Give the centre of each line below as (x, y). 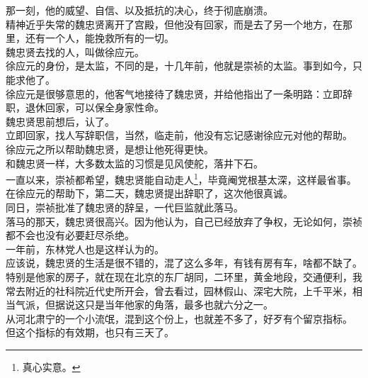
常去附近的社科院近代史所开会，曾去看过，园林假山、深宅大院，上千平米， (179, 290)
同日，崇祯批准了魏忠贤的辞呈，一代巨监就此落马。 (125, 207)
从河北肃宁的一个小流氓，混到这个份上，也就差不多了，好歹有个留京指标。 (179, 318)
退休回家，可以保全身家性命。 (94, 107)
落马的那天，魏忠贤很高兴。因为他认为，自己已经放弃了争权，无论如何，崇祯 (184, 221)
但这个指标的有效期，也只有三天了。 (90, 332)
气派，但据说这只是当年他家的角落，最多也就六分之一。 (144, 305)
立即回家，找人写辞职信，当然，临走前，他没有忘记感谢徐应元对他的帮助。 (179, 135)
